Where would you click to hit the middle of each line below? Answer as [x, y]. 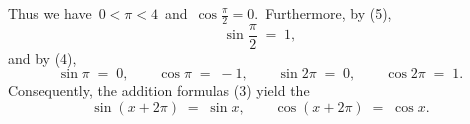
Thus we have [50, 13]
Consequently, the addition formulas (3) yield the [159, 90]
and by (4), [42, 57]
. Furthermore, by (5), [323, 13]
